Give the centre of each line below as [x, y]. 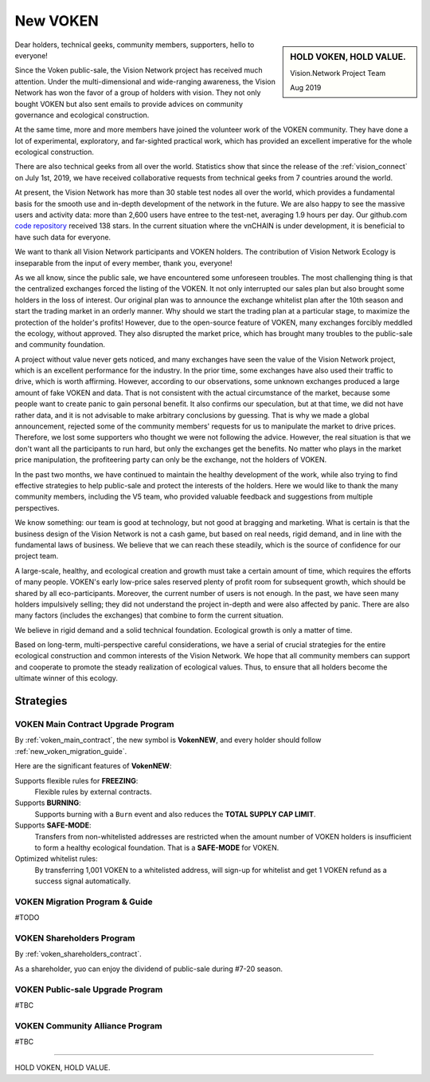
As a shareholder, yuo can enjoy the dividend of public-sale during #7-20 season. [149, 969]
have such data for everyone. [63, 237]
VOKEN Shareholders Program [75, 938]
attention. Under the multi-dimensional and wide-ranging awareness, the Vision [145, 81]
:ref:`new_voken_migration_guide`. [71, 751]
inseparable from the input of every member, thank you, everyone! [123, 263]
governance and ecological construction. [82, 115]
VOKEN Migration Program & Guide [84, 902]
